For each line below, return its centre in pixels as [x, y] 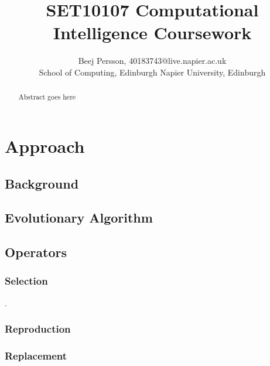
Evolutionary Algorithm [79, 218]
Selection [26, 281]
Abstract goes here [47, 97]
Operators [36, 252]
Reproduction [38, 329]
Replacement [36, 356]
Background [42, 183]
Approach [45, 146]
